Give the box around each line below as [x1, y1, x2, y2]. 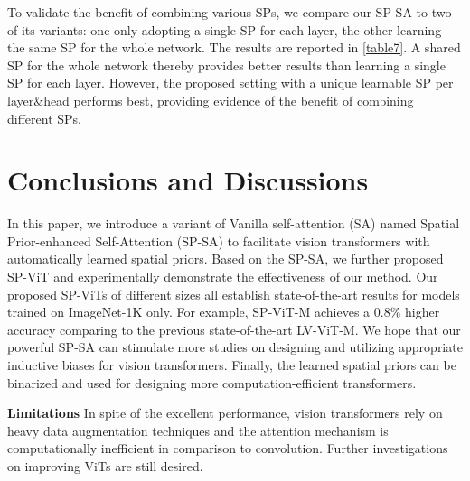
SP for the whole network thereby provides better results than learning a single [7, 55, 446, 74]
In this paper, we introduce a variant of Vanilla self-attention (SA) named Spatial [7, 214, 460, 233]
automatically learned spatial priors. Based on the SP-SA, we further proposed [7, 249, 444, 268]
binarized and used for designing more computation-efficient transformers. [7, 373, 417, 392]
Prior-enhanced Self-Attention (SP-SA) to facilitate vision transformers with [7, 231, 430, 250]
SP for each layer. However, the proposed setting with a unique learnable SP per [7, 73, 454, 92]
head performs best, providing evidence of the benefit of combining [43, 90, 414, 109]
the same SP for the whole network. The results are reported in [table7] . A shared [7, 38, 461, 57]
